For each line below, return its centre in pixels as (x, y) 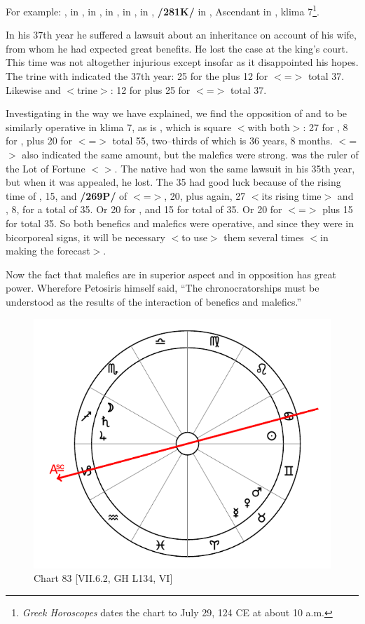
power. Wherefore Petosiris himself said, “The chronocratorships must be (163, 288)
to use (194, 237)
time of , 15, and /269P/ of (67, 195)
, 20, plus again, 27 (205, 195)
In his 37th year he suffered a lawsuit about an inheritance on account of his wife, (181, 35)
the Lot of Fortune (46, 168)
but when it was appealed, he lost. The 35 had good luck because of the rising (173, 182)
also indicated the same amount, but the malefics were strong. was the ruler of (190, 154)
